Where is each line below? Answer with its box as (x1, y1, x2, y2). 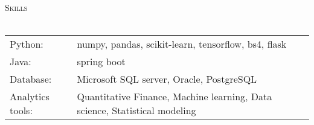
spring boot (77, 54, 126, 69)
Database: (10, 72, 52, 86)
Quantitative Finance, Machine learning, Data (77, 89, 272, 104)
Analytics (10, 89, 50, 104)
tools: (10, 103, 33, 118)
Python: (10, 37, 43, 51)
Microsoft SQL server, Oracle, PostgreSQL (77, 72, 257, 86)
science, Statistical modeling (77, 103, 196, 118)
